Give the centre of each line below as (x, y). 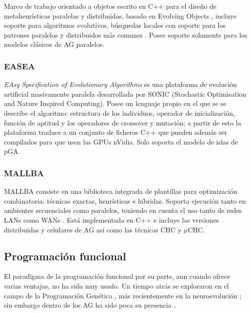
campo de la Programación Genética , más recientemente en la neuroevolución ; (123, 295)
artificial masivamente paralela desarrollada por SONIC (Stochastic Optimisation (125, 94)
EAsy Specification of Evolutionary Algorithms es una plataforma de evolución (120, 84)
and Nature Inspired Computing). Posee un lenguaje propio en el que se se (115, 103)
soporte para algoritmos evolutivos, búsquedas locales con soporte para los (115, 25)
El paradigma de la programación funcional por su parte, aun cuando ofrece (117, 276)
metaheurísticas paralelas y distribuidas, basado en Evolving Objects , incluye (120, 15)
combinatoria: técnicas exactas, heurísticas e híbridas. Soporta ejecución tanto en (125, 200)
